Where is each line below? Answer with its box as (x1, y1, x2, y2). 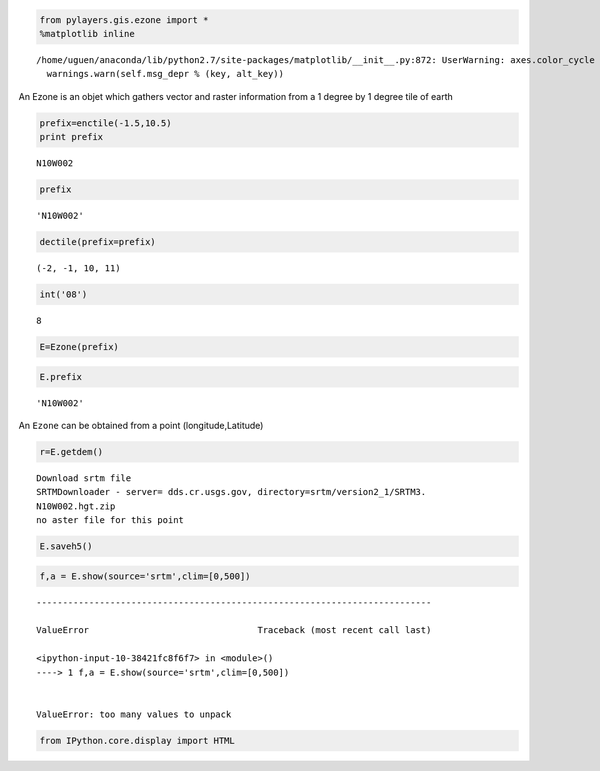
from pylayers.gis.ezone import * (39, 14, 209, 25)
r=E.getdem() (39, 446, 104, 457)
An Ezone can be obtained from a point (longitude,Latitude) (18, 419, 264, 431)
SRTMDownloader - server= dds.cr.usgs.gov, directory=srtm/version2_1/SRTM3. (36, 486, 427, 498)
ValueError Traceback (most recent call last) (36, 625, 432, 636)
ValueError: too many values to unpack (36, 708, 232, 720)
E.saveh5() (39, 541, 93, 552)
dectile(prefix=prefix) (39, 236, 157, 248)
